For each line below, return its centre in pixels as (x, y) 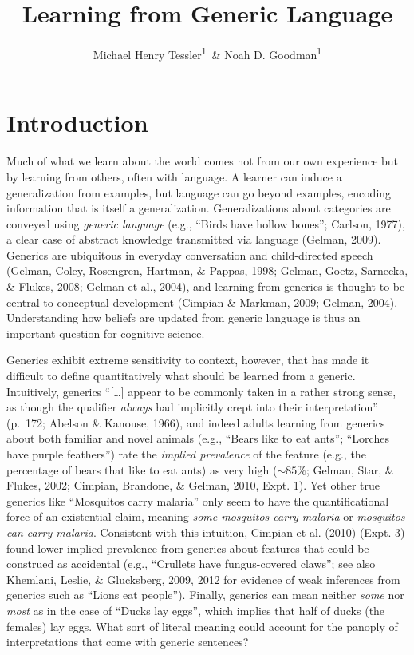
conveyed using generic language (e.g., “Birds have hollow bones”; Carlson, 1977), (206, 223)
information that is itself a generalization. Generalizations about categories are (199, 208)
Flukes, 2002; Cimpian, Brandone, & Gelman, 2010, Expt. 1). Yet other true (193, 485)
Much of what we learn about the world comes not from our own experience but (203, 161)
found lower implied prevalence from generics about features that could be (188, 548)
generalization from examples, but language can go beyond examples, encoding (199, 192)
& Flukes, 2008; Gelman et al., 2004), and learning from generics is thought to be (206, 286)
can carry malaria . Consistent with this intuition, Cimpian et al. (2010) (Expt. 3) (206, 532)
